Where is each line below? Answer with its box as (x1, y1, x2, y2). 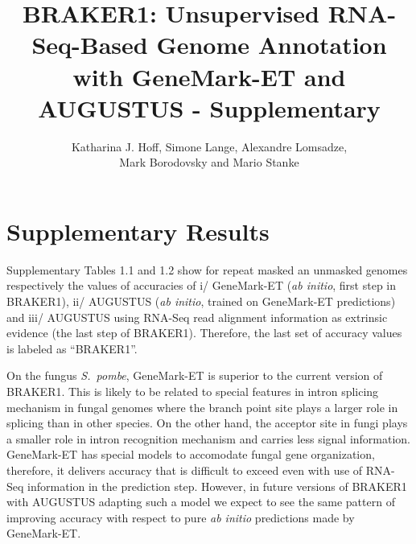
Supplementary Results (6, 214, 270, 247)
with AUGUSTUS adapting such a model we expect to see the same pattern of (6, 493, 395, 510)
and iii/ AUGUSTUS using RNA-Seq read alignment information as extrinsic (6, 308, 388, 325)
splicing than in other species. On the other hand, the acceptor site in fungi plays (6, 414, 408, 431)
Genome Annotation (156, 28, 387, 61)
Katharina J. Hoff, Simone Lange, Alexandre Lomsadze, (71, 138, 348, 155)
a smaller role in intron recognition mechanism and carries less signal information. (6, 430, 411, 447)
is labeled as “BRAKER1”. (6, 340, 138, 356)
